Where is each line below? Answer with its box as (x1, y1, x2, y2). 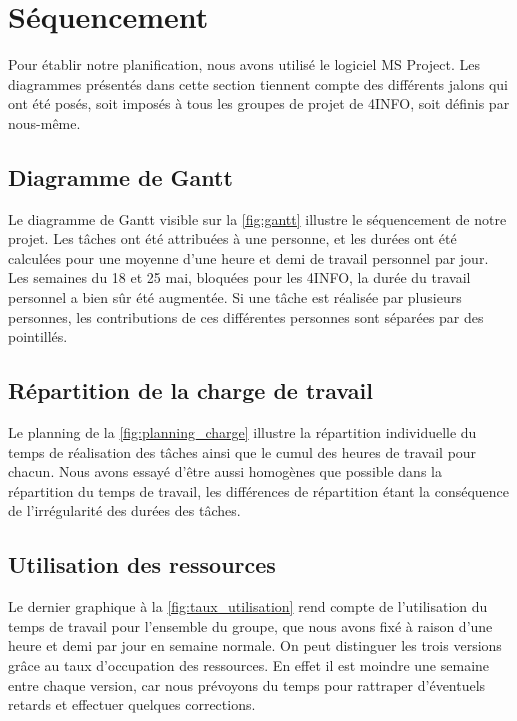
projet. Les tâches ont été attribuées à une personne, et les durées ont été (8, 228, 457, 249)
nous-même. (8, 112, 81, 133)
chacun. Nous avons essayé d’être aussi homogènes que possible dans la (8, 461, 442, 482)
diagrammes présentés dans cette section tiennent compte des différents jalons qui (8, 73, 508, 94)
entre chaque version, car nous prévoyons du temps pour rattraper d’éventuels (8, 674, 486, 695)
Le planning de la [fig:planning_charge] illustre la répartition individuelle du (8, 422, 477, 443)
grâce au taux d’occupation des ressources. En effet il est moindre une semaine (8, 655, 490, 676)
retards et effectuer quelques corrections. (8, 694, 256, 715)
